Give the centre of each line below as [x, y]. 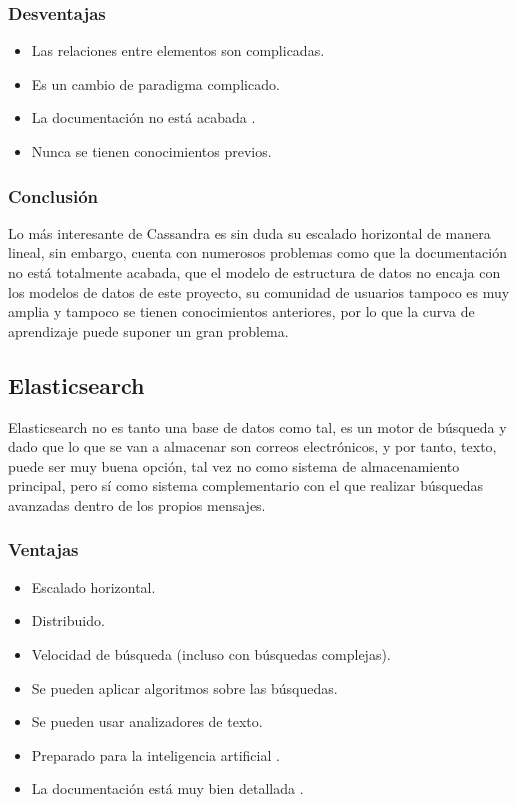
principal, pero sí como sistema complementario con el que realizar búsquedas [245, 485]
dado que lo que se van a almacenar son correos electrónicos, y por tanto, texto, [252, 446]
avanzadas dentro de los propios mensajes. [137, 504]
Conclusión [53, 195]
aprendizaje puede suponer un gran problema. [148, 330]
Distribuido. [68, 620]
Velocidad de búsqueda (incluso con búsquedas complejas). [211, 653]
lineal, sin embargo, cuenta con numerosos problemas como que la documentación [257, 252]
